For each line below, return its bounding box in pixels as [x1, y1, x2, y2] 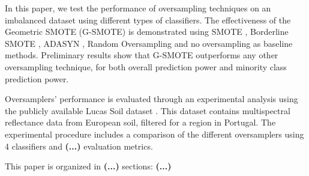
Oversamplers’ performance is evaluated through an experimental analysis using [5, 93, 298, 105]
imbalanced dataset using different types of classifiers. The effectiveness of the [5, 13, 291, 26]
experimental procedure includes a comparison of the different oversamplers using [5, 127, 304, 140]
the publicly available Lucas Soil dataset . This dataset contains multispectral [5, 104, 290, 117]
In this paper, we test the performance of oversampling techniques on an [5, 2, 271, 14]
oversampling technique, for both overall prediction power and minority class [5, 60, 287, 73]
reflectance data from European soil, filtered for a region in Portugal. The [5, 116, 276, 129]
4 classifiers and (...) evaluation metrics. [5, 139, 153, 152]
